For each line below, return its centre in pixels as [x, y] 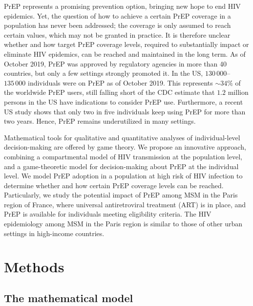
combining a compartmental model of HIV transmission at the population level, [123, 156]
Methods [34, 267]
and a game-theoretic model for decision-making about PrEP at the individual [121, 166]
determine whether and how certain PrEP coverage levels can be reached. [114, 185]
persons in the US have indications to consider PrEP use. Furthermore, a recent [124, 101]
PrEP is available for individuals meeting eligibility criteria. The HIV [108, 214]
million [238, 92]
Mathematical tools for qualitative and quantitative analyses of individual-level [122, 137]
